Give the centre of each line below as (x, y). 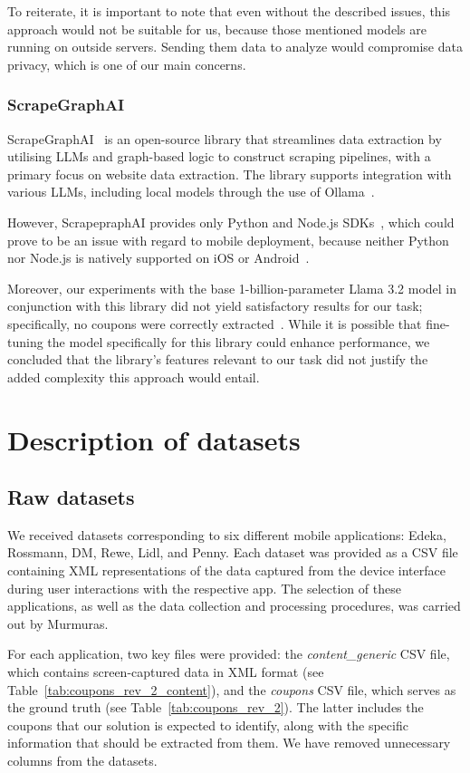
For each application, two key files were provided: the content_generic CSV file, (229, 654)
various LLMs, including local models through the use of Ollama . (191, 192)
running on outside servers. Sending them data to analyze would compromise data (235, 47)
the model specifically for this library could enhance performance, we (239, 341)
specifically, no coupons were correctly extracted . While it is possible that (215, 323)
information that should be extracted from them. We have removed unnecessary (229, 743)
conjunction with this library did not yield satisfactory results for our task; (215, 306)
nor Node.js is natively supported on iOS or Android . (158, 258)
